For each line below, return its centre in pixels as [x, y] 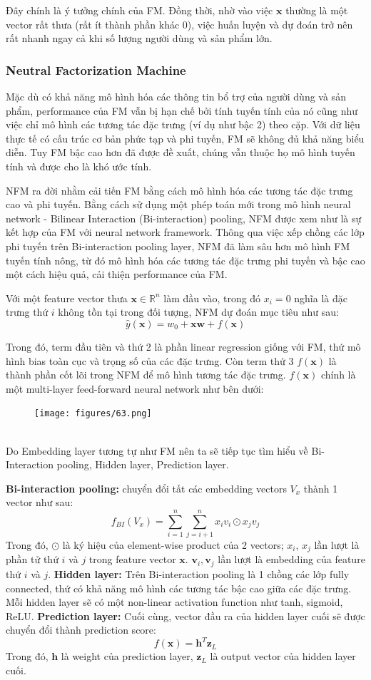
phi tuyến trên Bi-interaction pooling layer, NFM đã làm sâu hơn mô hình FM [178, 246]
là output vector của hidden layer [283, 656]
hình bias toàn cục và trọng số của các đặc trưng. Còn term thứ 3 [150, 360]
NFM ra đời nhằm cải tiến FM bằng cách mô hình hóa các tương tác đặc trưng [179, 190]
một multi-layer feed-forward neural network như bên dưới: [135, 388]
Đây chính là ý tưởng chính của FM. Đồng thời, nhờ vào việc [139, 10]
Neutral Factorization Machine [96, 69]
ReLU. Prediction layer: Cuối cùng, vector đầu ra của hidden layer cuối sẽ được [185, 615]
